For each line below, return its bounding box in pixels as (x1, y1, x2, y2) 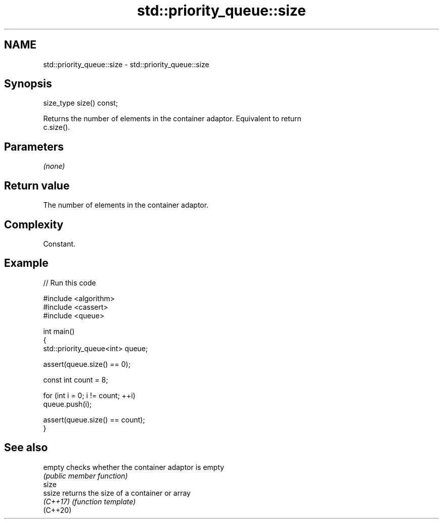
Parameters (4, 140, 64, 153)
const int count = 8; (43, 375, 108, 384)
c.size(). (43, 123, 70, 132)
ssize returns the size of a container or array (43, 488, 191, 497)
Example (4, 257, 49, 270)
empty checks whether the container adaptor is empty (43, 462, 225, 471)
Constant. (43, 239, 76, 248)
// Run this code (43, 278, 96, 287)
